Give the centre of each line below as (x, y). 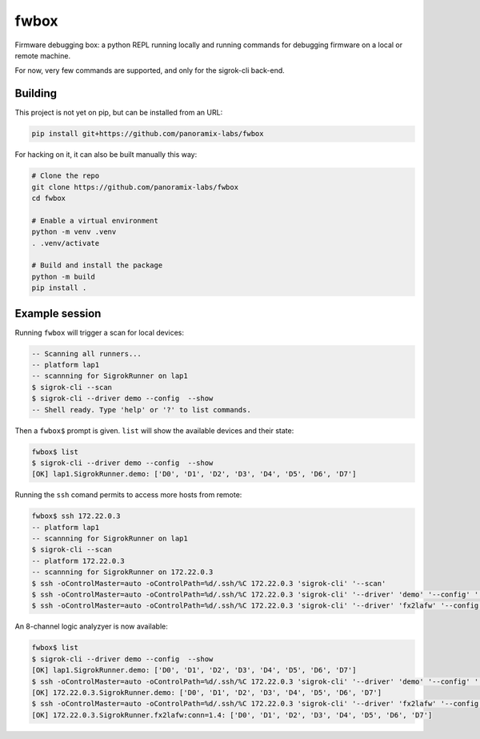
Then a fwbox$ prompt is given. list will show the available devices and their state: (154, 430)
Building (36, 93)
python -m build (64, 277)
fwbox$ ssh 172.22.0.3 (76, 516)
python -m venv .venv (74, 232)
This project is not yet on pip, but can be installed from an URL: (119, 113)
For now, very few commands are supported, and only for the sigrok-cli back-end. (150, 70)
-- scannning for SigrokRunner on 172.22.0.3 (122, 572)
